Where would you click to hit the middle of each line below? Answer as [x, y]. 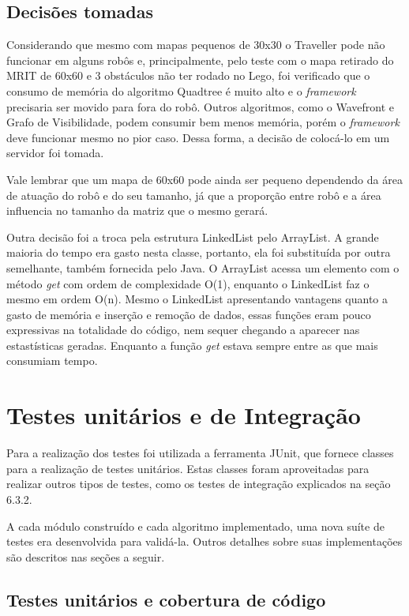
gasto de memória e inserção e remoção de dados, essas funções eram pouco [189, 314]
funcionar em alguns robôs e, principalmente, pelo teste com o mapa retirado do [200, 60]
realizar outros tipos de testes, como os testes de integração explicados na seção [199, 484]
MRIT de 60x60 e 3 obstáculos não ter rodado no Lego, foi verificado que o [188, 75]
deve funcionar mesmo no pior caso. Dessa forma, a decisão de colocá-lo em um [198, 137]
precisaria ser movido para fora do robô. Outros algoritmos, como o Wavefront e [201, 106]
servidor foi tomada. [55, 153]
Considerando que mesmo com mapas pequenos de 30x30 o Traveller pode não [196, 45]
